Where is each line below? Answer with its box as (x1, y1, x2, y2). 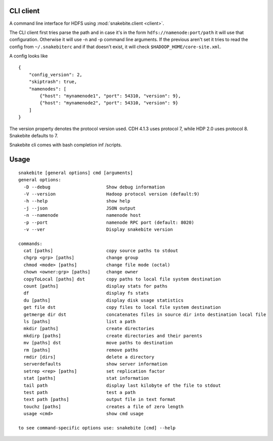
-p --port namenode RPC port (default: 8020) (23, 219, 195, 225)
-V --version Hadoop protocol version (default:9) (23, 191, 200, 197)
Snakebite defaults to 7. (9, 132, 58, 139)
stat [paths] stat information (23, 375, 149, 381)
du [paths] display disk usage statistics (23, 297, 184, 303)
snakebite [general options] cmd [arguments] (18, 170, 133, 176)
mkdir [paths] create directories (23, 326, 154, 332)
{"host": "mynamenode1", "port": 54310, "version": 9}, (39, 93, 181, 99)
